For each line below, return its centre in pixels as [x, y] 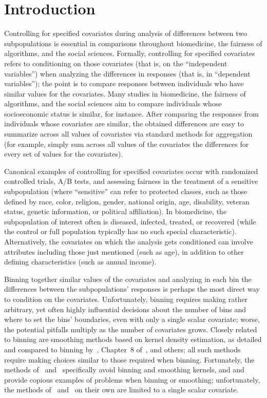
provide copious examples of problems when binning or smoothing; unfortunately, [132, 379]
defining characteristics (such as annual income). [80, 262]
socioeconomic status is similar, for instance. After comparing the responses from [131, 113]
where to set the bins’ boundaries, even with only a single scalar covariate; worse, [132, 319]
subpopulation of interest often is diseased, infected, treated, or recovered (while [130, 221]
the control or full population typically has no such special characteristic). [120, 231]
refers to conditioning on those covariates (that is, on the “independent [116, 63]
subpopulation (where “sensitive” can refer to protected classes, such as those [126, 191]
